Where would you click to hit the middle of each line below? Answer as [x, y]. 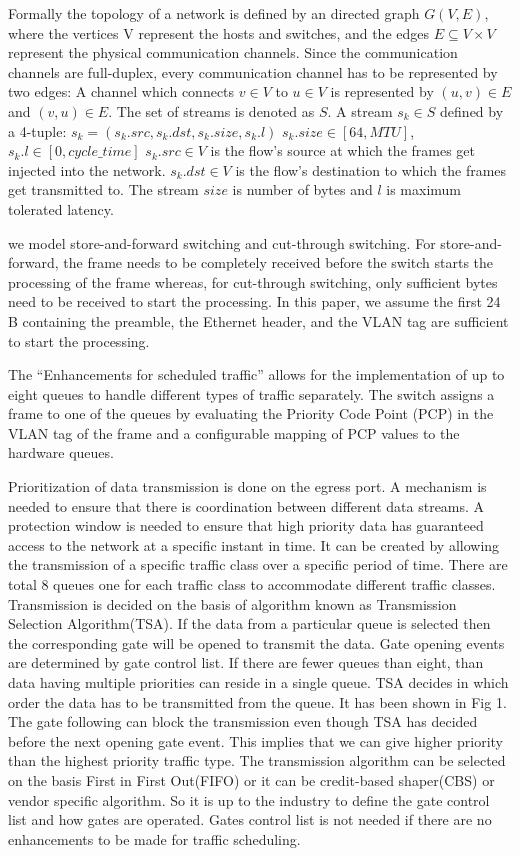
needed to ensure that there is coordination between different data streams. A [246, 505]
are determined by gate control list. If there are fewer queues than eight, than [246, 662]
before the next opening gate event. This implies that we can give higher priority [255, 740]
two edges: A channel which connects [121, 91]
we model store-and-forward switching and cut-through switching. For [222, 242]
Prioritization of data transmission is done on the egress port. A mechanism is [247, 486]
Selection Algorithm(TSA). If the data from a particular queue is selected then [249, 623]
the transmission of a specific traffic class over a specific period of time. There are [258, 564]
